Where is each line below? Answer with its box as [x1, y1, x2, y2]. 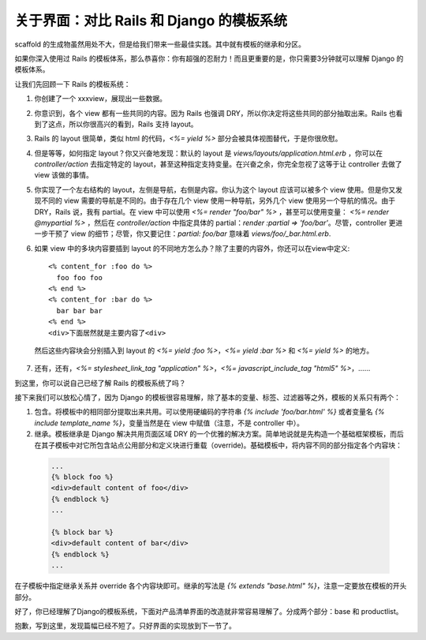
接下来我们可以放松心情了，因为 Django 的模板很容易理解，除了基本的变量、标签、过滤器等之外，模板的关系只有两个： [14, 393, 402, 402]
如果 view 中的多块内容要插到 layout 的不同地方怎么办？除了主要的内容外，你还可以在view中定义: [34, 243, 350, 253]
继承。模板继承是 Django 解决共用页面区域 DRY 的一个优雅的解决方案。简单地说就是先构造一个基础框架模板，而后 [34, 429, 404, 439]
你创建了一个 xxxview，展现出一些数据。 [34, 94, 167, 103]
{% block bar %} [50, 527, 114, 537]
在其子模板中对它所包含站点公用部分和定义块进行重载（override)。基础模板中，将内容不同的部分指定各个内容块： [34, 440, 402, 450]
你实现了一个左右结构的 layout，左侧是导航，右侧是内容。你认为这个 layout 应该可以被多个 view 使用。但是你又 [34, 185, 396, 194]
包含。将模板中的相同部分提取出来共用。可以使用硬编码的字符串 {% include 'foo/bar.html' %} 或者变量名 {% [34, 407, 385, 417]
